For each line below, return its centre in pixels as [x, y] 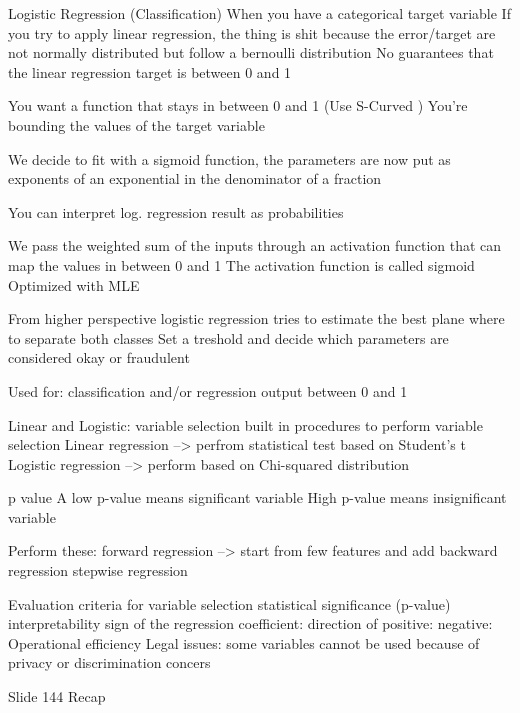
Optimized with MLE [74, 284]
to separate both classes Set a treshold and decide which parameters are [228, 337]
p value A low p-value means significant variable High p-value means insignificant [257, 497]
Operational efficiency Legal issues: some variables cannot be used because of [244, 642]
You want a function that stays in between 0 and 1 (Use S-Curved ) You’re [238, 105]
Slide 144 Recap [57, 696]
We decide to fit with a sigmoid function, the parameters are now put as [229, 158]
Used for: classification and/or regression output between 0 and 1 [208, 390]
